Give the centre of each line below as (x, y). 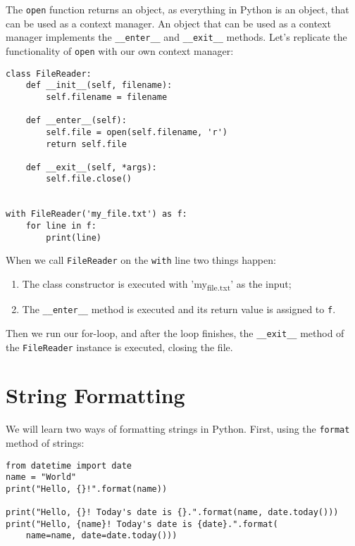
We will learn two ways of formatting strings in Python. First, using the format (178, 429)
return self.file (86, 144)
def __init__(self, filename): (99, 85)
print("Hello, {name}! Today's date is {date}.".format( (142, 524)
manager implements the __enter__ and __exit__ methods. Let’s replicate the (176, 37)
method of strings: (45, 442)
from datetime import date (69, 465)
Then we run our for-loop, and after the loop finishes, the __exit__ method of (175, 332)
